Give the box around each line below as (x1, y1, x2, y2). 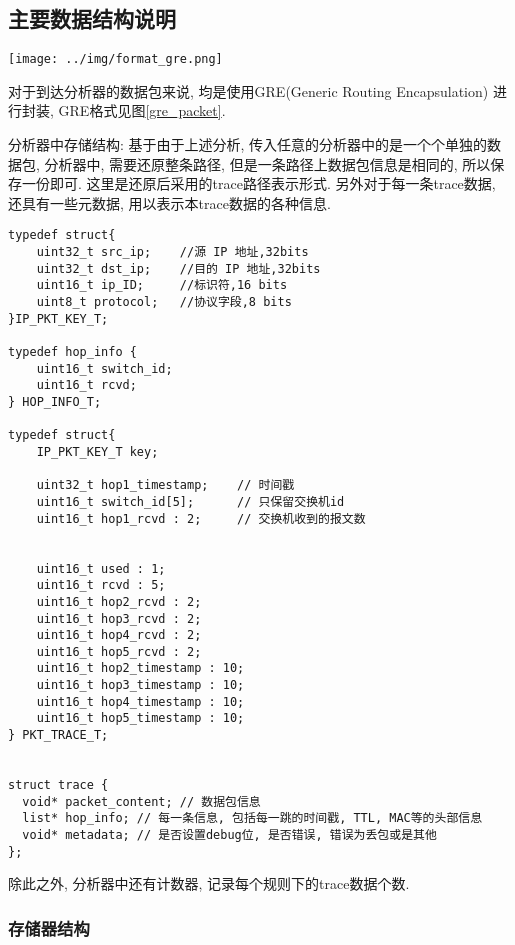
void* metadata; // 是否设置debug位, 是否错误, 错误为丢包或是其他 (22, 828, 437, 843)
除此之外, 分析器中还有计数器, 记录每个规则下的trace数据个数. (8, 873, 410, 894)
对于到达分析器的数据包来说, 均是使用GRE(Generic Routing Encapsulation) (8, 80, 489, 101)
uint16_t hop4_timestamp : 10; (36, 694, 245, 709)
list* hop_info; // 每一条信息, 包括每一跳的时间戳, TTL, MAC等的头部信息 (22, 811, 483, 826)
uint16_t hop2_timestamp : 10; (36, 661, 245, 676)
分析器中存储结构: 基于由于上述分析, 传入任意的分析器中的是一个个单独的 (8, 134, 488, 155)
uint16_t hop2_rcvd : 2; (36, 594, 202, 609)
